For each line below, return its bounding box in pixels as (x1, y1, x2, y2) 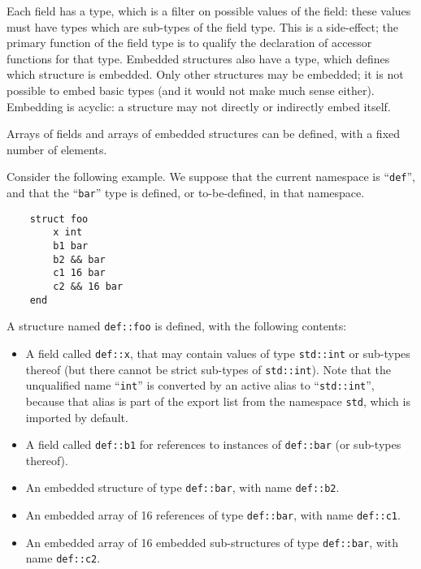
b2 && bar (53, 253, 106, 265)
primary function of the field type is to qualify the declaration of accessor (7, 34, 372, 51)
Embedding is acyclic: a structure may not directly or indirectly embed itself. (7, 97, 391, 114)
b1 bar (53, 239, 89, 252)
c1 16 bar (53, 267, 106, 279)
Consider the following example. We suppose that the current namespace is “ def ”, (7, 168, 416, 185)
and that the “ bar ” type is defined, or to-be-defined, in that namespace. (7, 184, 365, 200)
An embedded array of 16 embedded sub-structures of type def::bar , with (25, 533, 399, 550)
